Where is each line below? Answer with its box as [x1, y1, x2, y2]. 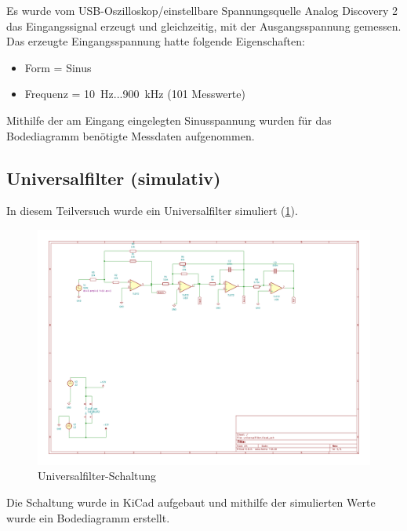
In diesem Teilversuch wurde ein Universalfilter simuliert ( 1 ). [6, 202, 298, 219]
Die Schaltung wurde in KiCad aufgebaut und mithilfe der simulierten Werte [6, 493, 376, 510]
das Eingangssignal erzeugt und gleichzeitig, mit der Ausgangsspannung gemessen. [6, 17, 402, 34]
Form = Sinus [24, 59, 92, 75]
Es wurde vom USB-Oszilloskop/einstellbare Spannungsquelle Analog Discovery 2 [6, 2, 398, 18]
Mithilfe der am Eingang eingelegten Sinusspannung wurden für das [6, 111, 332, 128]
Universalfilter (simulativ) [6, 165, 221, 190]
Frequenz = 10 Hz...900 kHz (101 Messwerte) [24, 85, 245, 102]
